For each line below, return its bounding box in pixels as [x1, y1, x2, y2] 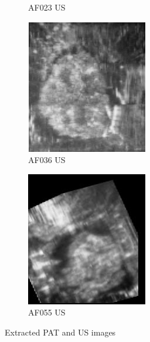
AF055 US [28, 306, 66, 318]
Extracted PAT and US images [5, 326, 116, 338]
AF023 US [28, 1, 66, 13]
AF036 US [28, 154, 66, 166]
